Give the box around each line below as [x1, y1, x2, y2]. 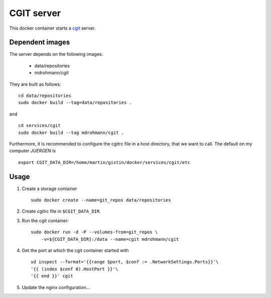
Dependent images [9, 38, 70, 47]
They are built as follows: [9, 81, 61, 87]
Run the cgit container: [22, 217, 69, 223]
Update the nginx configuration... [22, 284, 90, 290]
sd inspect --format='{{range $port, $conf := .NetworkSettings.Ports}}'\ [31, 259, 219, 265]
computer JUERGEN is [9, 148, 56, 154]
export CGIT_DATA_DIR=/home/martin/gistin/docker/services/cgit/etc [18, 160, 190, 165]
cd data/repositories [18, 93, 71, 99]
